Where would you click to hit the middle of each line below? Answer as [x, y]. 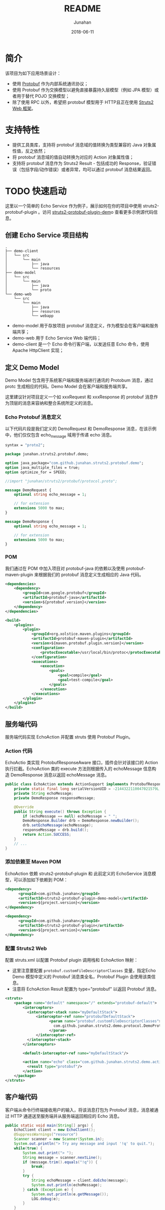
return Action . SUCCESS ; [47, 835]
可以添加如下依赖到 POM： [41, 880]
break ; [38, 1167]
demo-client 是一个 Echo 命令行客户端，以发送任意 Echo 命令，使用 [81, 344]
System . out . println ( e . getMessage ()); [70, 1194]
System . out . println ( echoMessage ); [67, 1185]
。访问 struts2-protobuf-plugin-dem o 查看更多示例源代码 [96, 212]
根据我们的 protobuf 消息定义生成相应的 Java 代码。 [91, 574]
